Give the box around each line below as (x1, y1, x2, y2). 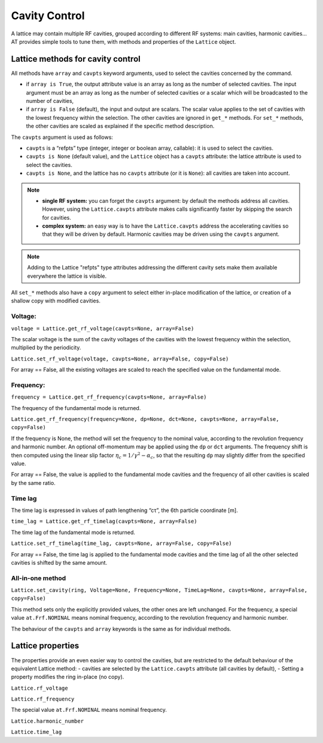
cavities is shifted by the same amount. (11, 559, 108, 566)
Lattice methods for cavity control (11, 54, 141, 64)
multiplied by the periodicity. (11, 344, 81, 351)
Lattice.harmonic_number (11, 717, 84, 724)
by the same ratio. (11, 479, 56, 486)
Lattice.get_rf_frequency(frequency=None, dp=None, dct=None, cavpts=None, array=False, (11, 416, 279, 423)
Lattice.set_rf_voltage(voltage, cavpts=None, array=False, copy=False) (11, 355, 229, 362)
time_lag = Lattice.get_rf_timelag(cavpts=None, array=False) (11, 518, 197, 525)
